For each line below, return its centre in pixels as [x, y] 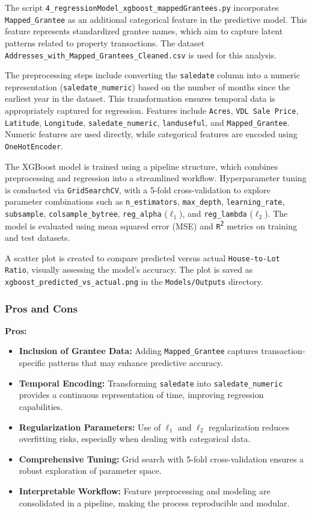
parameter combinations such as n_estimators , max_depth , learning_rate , [145, 201]
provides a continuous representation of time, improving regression [141, 395]
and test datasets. [38, 238]
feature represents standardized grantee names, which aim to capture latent [144, 31]
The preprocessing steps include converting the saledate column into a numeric [152, 75]
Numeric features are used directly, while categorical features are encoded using [151, 134]
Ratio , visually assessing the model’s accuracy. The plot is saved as [129, 269]
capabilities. [41, 406]
